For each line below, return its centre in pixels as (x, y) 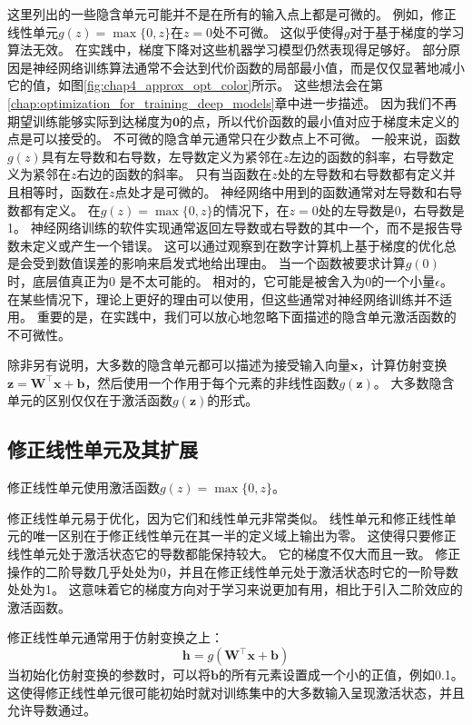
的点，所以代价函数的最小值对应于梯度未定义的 (320, 120)
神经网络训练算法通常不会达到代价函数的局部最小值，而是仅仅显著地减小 (248, 67)
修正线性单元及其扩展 (103, 449)
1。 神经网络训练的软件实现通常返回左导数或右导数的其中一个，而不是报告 (229, 228)
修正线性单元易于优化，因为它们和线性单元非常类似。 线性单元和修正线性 (226, 517)
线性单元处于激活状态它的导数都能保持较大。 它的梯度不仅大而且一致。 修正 (234, 554)
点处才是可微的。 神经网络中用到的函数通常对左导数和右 (282, 191)
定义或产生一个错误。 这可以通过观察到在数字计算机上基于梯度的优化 (238, 245)
